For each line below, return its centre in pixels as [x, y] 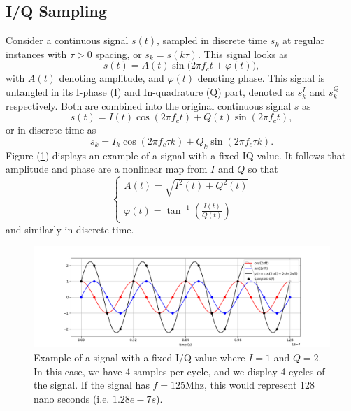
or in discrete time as [51, 130]
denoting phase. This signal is [261, 78]
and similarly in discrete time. [70, 229]
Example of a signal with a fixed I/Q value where [139, 357]
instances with [36, 53]
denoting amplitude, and [112, 78]
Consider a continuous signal [67, 40]
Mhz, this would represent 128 [250, 385]
